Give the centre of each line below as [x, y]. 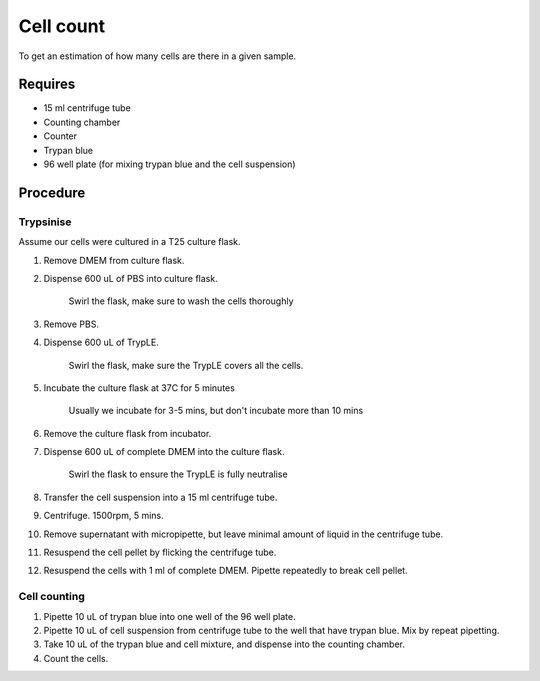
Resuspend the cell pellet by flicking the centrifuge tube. [160, 552]
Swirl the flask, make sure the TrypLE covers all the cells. [186, 365]
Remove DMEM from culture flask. [114, 260]
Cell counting [51, 597]
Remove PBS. [71, 324]
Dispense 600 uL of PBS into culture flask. [131, 278]
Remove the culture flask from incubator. [127, 433]
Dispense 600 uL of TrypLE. [101, 342]
